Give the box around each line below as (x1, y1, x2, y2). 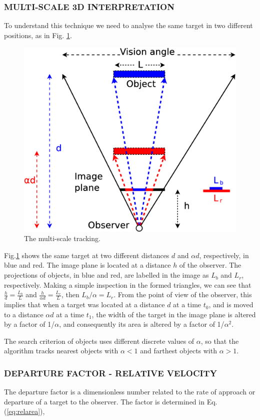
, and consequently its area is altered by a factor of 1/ (59, 319, 224, 329)
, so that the (200, 335, 239, 346)
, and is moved (208, 299, 253, 310)
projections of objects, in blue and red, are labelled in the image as (4, 270, 209, 280)
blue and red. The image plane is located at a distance (4, 260, 171, 270)
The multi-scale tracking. (24, 233, 100, 244)
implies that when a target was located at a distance (4, 299, 165, 310)
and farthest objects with (140, 345, 217, 356)
